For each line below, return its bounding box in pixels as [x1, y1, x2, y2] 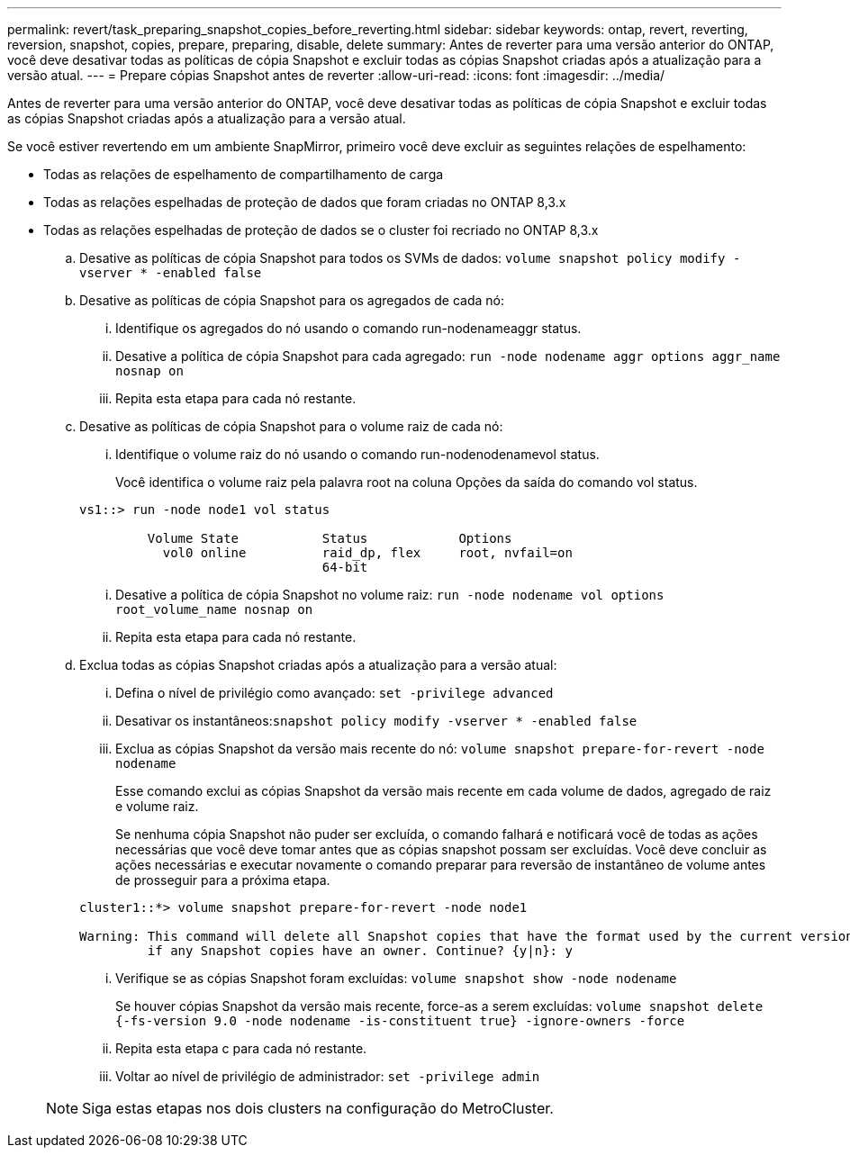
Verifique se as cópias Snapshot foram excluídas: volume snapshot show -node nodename [115, 970, 677, 986]
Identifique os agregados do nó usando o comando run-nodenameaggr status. [115, 320, 582, 336]
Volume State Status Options [147, 531, 512, 546]
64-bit [321, 560, 368, 574]
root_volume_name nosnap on [115, 602, 313, 617]
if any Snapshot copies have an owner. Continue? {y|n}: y [147, 943, 573, 958]
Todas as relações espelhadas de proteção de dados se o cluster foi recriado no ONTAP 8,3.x [43, 222, 599, 238]
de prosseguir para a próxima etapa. [115, 872, 330, 888]
